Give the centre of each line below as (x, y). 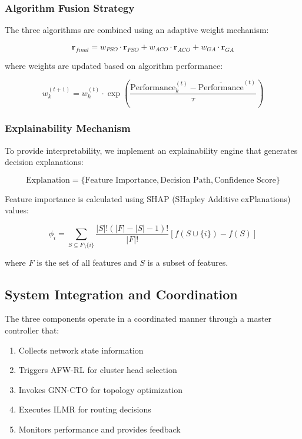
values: (17, 210)
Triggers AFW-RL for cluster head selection (98, 370)
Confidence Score (245, 180)
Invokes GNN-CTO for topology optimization (101, 389)
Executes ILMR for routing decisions (85, 409)
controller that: (32, 330)
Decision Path (185, 180)
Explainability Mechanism (68, 128)
